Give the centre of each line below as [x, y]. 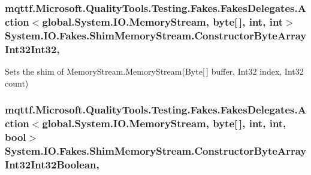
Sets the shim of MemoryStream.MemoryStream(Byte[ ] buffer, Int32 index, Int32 [154, 71]
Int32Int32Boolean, [52, 164]
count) [17, 83]
